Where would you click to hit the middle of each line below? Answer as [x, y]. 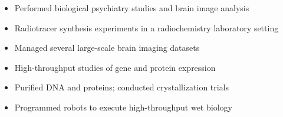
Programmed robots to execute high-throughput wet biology [123, 107]
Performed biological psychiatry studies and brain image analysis [132, 8]
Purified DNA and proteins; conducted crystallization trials [122, 87]
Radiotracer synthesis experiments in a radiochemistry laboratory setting [147, 27]
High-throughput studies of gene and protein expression [115, 67]
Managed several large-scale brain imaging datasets [107, 48]
